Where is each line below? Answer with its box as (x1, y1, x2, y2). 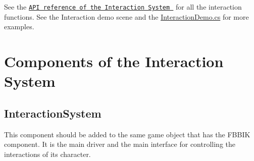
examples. (4, 21, 34, 32)
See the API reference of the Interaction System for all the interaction (4, 2, 242, 12)
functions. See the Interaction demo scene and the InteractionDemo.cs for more (4, 11, 249, 22)
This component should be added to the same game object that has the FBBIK (4, 129, 250, 139)
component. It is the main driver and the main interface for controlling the (4, 139, 236, 149)
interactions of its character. (4, 148, 91, 159)
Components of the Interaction (4, 51, 224, 72)
